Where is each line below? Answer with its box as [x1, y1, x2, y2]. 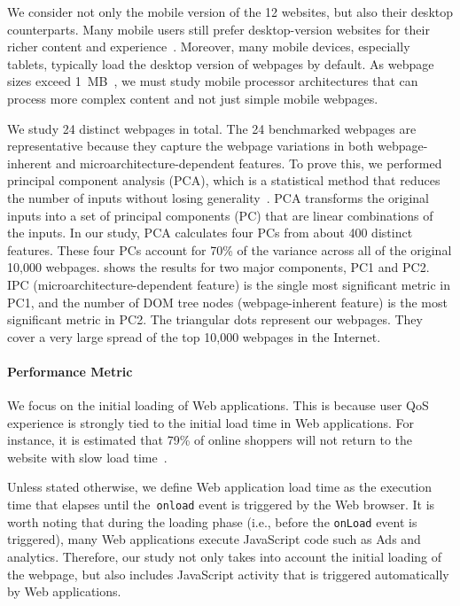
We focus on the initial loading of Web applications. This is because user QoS [7, 396, 429, 415]
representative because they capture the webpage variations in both [7, 136, 374, 155]
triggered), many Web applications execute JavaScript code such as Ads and [7, 530, 421, 548]
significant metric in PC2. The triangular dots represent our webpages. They [7, 310, 423, 329]
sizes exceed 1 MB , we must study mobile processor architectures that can [7, 72, 418, 90]
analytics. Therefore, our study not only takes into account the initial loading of [7, 547, 441, 565]
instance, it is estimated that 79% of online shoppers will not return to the [7, 431, 413, 449]
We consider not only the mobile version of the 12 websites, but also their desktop [7, 3, 454, 20]
